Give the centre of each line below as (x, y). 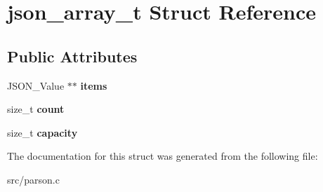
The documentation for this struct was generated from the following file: (163, 156)
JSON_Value (36, 85)
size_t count (36, 109)
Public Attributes (72, 56)
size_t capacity (42, 132)
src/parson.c (33, 179)
